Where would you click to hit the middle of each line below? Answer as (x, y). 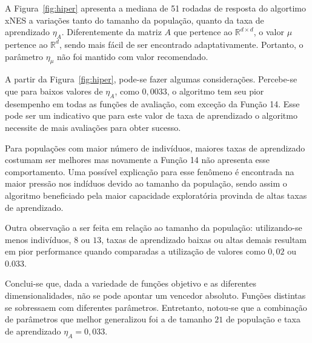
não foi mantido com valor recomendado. (133, 56)
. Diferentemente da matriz (111, 32)
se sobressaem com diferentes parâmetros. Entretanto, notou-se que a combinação (156, 307)
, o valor (269, 32)
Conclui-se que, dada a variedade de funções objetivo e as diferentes (131, 283)
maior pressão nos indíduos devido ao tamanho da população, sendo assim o (146, 183)
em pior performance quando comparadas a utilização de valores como (135, 251)
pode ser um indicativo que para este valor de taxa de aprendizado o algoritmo (151, 115)
